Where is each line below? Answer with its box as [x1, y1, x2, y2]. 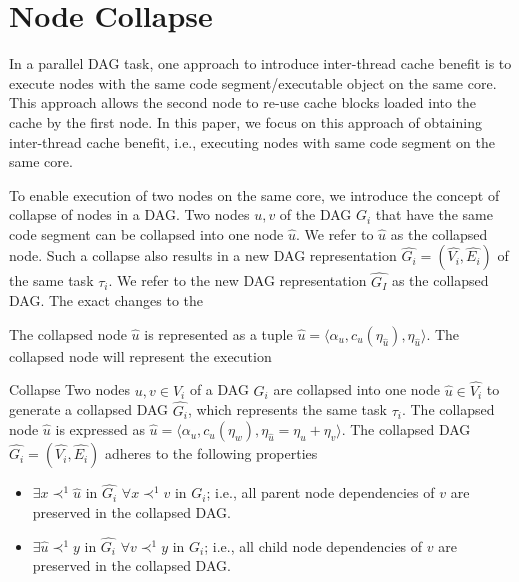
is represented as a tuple [144, 323, 293, 344]
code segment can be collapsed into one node [9, 223, 284, 244]
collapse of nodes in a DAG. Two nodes [9, 204, 250, 225]
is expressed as [55, 419, 145, 440]
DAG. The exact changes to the [9, 290, 203, 311]
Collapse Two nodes [9, 379, 131, 400]
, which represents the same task [187, 399, 387, 420]
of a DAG [189, 379, 249, 400]
